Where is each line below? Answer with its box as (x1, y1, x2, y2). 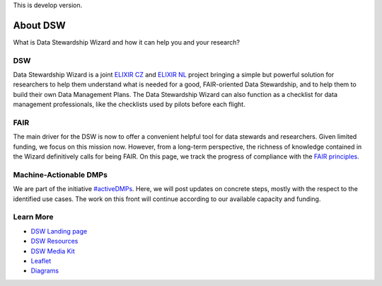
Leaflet (30, 256, 52, 265)
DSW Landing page (30, 227, 88, 235)
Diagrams (30, 266, 59, 275)
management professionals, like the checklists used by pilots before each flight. (13, 100, 245, 109)
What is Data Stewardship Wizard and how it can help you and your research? (13, 38, 241, 46)
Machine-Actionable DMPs (13, 170, 108, 180)
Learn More (13, 212, 54, 222)
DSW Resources (30, 237, 79, 246)
